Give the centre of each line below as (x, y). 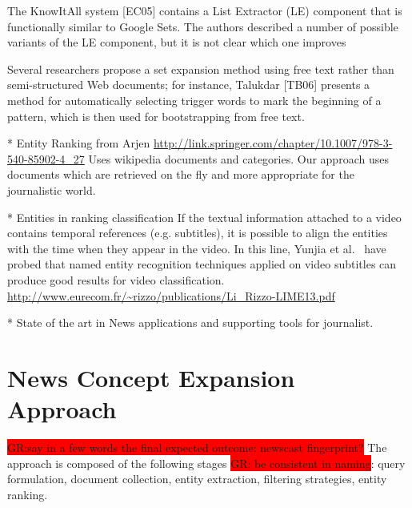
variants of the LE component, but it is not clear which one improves (177, 42)
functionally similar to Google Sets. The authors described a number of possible (203, 26)
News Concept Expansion (151, 377)
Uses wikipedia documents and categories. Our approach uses (238, 158)
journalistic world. (52, 189)
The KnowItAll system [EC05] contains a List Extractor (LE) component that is (205, 10)
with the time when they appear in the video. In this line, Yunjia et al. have (197, 248)
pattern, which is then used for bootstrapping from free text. (156, 116)
